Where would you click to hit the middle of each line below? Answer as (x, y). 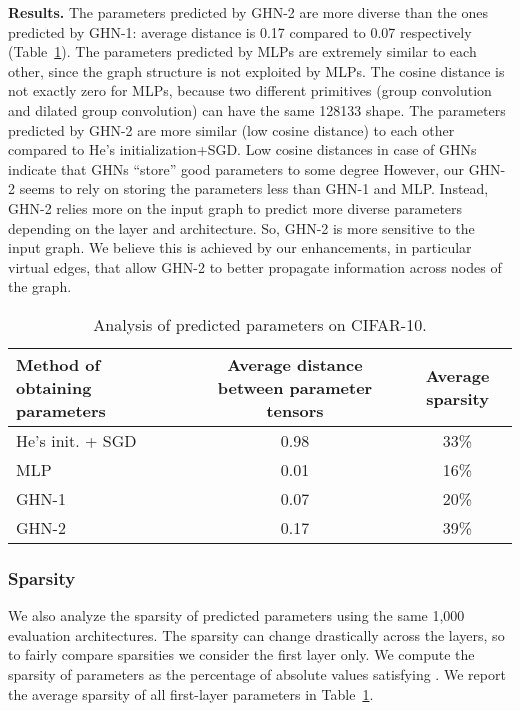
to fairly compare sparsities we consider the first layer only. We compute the (241, 654)
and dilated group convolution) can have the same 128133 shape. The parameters (257, 109)
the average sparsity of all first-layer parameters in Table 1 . (191, 693)
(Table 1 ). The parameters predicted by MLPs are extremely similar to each (242, 51)
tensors (295, 410)
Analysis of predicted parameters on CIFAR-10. (260, 324)
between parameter (295, 387)
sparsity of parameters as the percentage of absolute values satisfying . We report (257, 673)
